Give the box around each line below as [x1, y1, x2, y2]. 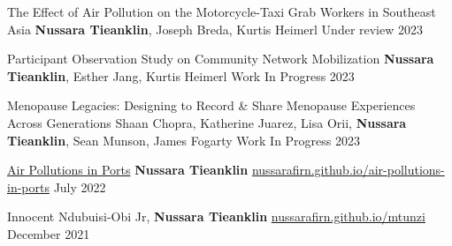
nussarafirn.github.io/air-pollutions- [251, 160, 445, 179]
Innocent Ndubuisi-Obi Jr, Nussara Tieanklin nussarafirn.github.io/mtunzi [7, 207, 425, 226]
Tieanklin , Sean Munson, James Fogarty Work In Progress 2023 [7, 130, 361, 149]
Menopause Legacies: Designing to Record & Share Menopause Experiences [7, 96, 416, 115]
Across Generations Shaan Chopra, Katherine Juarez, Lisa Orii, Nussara [7, 113, 407, 131]
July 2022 [53, 177, 106, 196]
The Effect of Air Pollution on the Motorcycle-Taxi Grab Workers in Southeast [7, 3, 436, 20]
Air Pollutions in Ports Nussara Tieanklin [7, 160, 249, 179]
